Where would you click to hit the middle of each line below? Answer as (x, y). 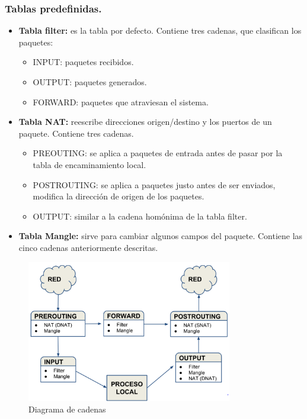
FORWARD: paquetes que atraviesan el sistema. (121, 101)
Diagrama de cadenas (67, 409)
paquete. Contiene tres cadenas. (76, 133)
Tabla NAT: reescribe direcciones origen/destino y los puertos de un (145, 122)
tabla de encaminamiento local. (89, 164)
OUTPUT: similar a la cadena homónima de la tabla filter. (140, 216)
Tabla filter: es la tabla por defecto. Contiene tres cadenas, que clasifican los (160, 30)
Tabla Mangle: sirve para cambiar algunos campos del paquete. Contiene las (161, 236)
